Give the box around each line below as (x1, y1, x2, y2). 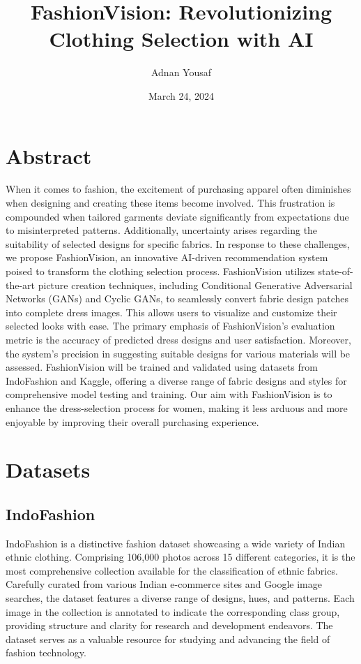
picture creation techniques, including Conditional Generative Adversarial (38, 277, 353, 292)
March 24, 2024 (148, 88, 215, 103)
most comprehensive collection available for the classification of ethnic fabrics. (6, 563, 338, 577)
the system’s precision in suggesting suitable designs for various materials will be (6, 346, 351, 360)
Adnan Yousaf (151, 65, 212, 80)
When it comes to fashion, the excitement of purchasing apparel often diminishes (6, 182, 351, 196)
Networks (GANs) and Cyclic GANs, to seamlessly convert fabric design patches (6, 291, 349, 306)
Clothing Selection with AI (49, 24, 314, 53)
